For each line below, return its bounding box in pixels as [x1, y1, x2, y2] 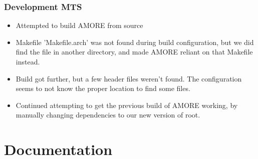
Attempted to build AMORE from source [16, 20, 143, 30]
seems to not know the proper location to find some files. [16, 83, 190, 93]
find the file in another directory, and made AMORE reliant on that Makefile [16, 46, 253, 57]
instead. [16, 56, 40, 66]
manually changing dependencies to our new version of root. [16, 109, 200, 120]
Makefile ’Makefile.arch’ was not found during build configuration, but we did [16, 36, 254, 47]
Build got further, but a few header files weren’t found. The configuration [16, 73, 242, 83]
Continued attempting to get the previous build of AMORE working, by [16, 99, 238, 110]
